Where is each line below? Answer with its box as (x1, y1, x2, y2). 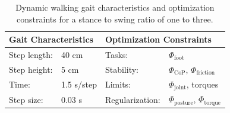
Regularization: (105, 93, 160, 105)
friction (196, 70, 215, 76)
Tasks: (105, 49, 128, 61)
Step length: (9, 49, 53, 61)
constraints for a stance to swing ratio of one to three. (17, 12, 213, 25)
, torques (186, 78, 219, 90)
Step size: (9, 93, 43, 105)
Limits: (105, 78, 131, 91)
